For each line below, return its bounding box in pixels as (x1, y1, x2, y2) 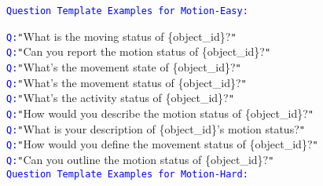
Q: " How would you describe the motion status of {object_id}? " (6, 104, 314, 121)
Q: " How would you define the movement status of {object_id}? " (6, 136, 318, 152)
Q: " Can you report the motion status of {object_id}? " (6, 43, 271, 60)
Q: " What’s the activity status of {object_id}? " (6, 89, 234, 106)
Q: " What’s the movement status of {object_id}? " (6, 74, 247, 90)
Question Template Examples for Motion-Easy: (6, 5, 248, 16)
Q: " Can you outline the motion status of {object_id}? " (6, 151, 274, 167)
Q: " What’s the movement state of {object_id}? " (6, 58, 241, 75)
